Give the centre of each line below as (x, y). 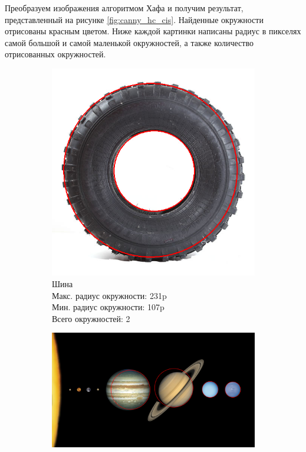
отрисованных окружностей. (55, 54)
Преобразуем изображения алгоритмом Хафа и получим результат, (124, 8)
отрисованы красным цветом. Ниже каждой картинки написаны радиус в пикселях (153, 31)
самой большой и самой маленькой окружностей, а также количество (129, 42)
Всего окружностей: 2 (91, 318)
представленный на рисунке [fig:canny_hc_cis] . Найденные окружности (134, 19)
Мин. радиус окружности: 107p (108, 307)
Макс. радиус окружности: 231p (109, 295)
